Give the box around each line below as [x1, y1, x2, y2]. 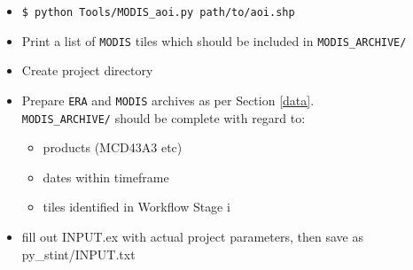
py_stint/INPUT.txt [21, 244, 136, 263]
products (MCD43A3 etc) [43, 138, 183, 157]
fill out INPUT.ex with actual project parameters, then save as [21, 228, 363, 245]
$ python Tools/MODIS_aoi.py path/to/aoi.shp [21, 6, 295, 19]
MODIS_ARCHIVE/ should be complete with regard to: [21, 108, 306, 127]
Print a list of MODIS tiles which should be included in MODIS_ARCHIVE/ [21, 31, 407, 50]
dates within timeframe [43, 167, 169, 186]
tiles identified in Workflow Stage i [43, 197, 230, 216]
